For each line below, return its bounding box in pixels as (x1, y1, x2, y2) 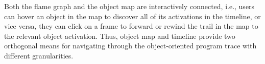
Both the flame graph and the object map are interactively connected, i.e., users (4, 1, 255, 11)
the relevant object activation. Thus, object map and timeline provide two (4, 30, 235, 41)
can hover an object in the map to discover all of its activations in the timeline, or (4, 11, 261, 21)
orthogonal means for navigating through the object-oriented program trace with (4, 40, 257, 51)
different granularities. (4, 50, 74, 60)
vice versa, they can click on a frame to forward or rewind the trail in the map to (4, 21, 258, 31)
